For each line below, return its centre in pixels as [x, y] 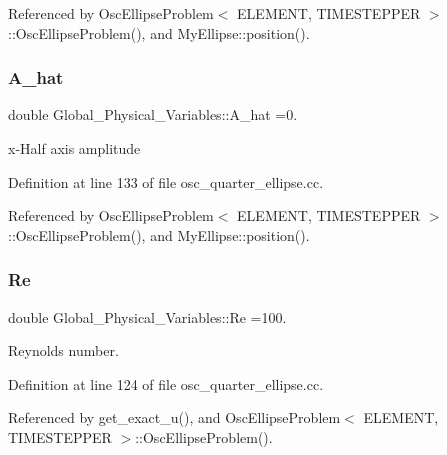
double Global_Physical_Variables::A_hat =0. [153, 114]
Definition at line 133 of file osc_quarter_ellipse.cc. [166, 181]
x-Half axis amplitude [74, 148]
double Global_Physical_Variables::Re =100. [147, 316]
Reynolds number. [63, 350]
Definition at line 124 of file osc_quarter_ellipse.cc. [166, 383]
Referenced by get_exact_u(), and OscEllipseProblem [174, 417]
